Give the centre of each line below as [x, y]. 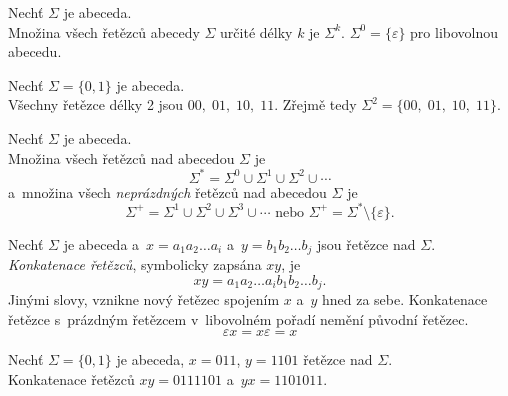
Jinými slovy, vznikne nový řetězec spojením [144, 299]
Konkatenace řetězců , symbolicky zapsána [135, 264]
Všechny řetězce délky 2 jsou [96, 104]
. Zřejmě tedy [315, 104]
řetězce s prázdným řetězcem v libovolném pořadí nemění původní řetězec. [238, 318]
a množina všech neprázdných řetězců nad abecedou [167, 191]
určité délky [256, 31]
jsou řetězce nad [366, 243]
